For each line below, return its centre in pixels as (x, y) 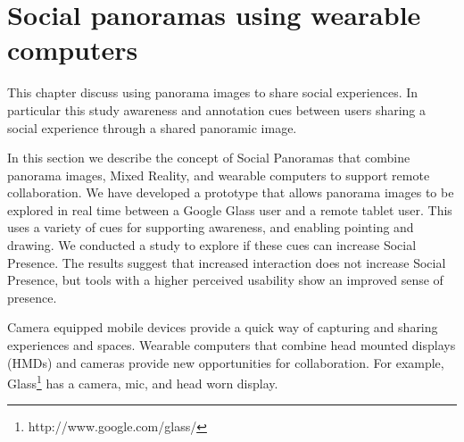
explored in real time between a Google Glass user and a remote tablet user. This (230, 209)
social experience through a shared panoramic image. (152, 127)
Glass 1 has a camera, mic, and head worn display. (143, 382)
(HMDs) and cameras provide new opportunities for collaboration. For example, (226, 362)
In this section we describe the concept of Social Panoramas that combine (209, 158)
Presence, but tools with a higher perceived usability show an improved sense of (225, 280)
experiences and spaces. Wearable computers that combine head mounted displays (232, 345)
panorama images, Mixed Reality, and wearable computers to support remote (219, 175)
